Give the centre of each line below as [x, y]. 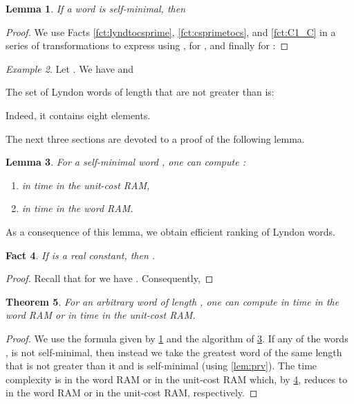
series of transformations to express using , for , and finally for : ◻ [147, 45]
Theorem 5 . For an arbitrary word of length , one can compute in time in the [173, 301]
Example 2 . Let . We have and [70, 68]
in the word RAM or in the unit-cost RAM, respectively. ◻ [132, 393]
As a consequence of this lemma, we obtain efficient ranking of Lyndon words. [170, 231]
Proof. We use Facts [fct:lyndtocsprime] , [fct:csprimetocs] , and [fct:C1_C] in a [171, 32]
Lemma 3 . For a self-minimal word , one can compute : [125, 162]
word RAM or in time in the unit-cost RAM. [101, 315]
